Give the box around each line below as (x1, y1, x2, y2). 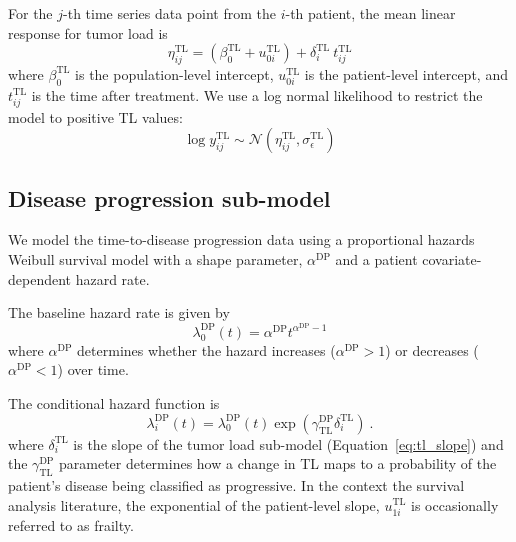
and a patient (335, 248, 418, 269)
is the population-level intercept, (75, 63, 274, 84)
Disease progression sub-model (8, 182, 331, 213)
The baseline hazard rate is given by (8, 302, 230, 323)
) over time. (57, 359, 129, 380)
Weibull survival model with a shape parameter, (8, 248, 303, 269)
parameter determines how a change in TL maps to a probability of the (58, 453, 497, 474)
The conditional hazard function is (8, 392, 220, 413)
